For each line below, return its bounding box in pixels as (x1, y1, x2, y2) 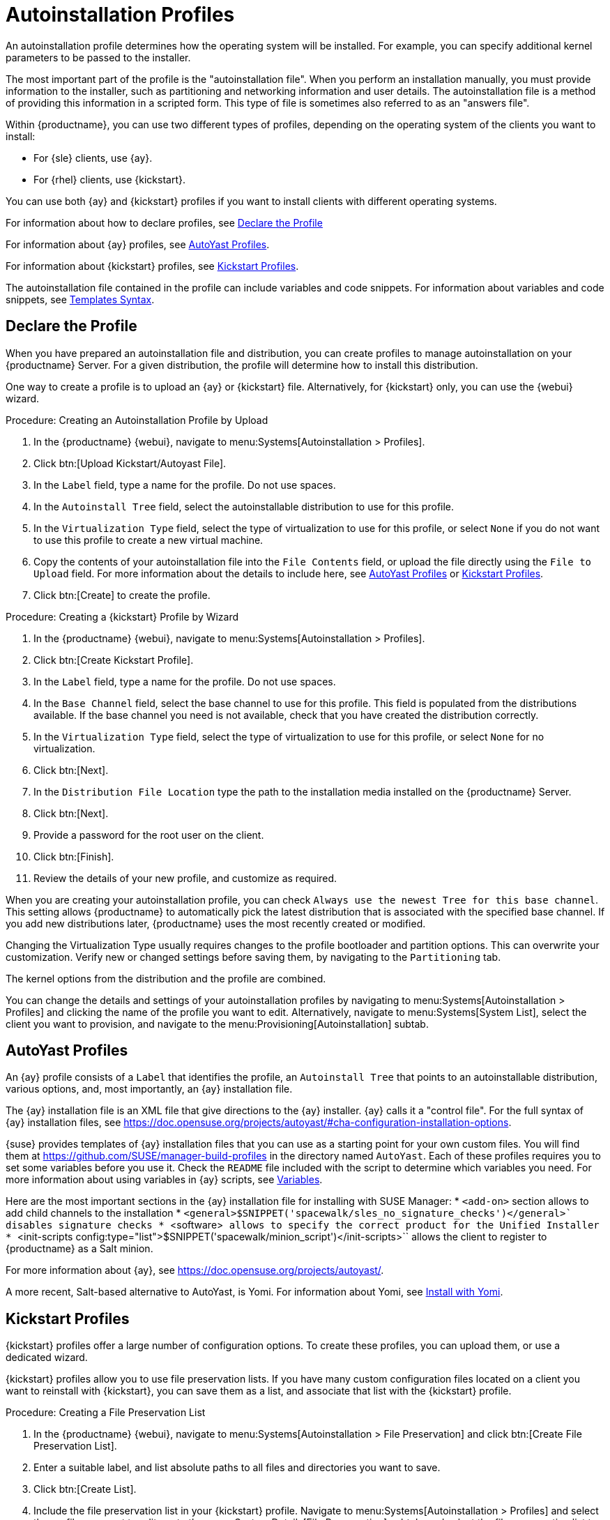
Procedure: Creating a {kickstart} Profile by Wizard (6, 610, 239, 623)
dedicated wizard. (6, 1351, 88, 1364)
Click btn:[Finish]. (33, 850, 114, 862)
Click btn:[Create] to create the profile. (33, 588, 211, 601)
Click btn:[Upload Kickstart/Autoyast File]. (33, 457, 227, 469)
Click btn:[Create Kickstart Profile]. (33, 653, 194, 666)
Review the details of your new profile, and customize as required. (33, 872, 337, 884)
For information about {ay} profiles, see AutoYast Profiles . (6, 238, 270, 250)
